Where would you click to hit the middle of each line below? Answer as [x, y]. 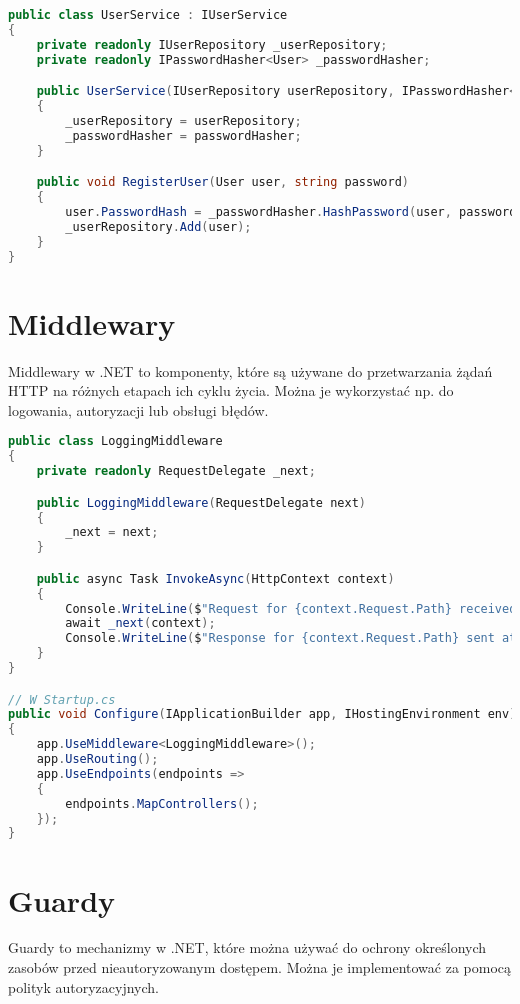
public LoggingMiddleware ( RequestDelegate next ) [201, 502]
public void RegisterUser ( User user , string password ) [222, 182]
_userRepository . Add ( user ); [158, 226]
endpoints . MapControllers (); [162, 803]
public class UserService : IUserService [148, 15]
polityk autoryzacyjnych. [83, 986]
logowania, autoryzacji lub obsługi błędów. [138, 409]
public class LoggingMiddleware [115, 441]
